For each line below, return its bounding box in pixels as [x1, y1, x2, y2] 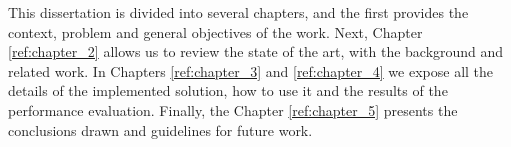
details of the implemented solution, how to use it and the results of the [8, 80, 448, 101]
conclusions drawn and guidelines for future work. [8, 119, 313, 140]
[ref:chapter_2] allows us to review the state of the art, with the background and [8, 41, 504, 62]
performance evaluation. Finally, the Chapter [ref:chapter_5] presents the [8, 99, 458, 120]
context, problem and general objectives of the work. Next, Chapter [8, 21, 423, 42]
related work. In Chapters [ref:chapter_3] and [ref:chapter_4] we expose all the [8, 60, 494, 81]
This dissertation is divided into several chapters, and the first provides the [8, 2, 469, 22]
